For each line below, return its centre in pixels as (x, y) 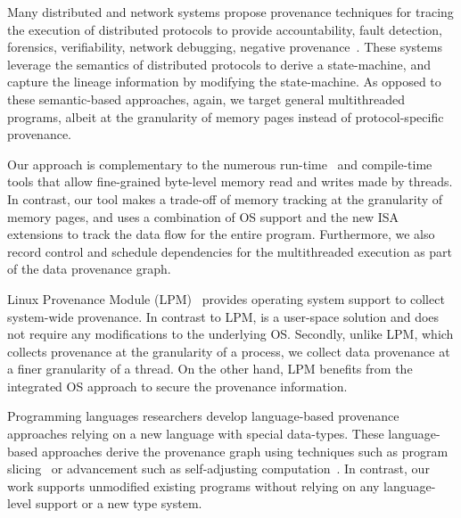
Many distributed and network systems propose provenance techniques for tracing (230, 12)
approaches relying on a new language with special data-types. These (196, 434)
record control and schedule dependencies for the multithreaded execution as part (230, 251)
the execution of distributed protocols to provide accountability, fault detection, (225, 29)
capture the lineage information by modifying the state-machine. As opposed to (224, 82)
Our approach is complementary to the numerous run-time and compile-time (220, 164)
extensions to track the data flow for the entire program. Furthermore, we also (221, 234)
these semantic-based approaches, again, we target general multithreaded (206, 99)
